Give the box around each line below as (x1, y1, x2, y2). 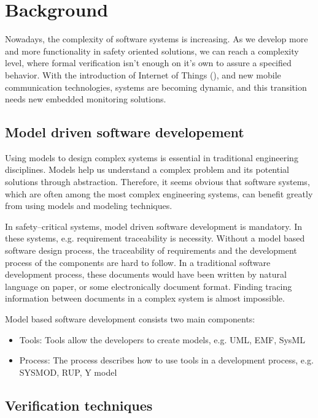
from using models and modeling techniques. (5, 199, 173, 212)
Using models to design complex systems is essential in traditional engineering (5, 151, 298, 164)
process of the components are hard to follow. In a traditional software (5, 256, 271, 268)
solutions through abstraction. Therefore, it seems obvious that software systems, (5, 175, 310, 188)
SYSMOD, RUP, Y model (19, 365, 117, 378)
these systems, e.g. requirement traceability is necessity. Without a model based (5, 232, 305, 245)
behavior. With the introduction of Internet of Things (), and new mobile (5, 68, 281, 81)
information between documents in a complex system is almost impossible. (5, 292, 285, 305)
